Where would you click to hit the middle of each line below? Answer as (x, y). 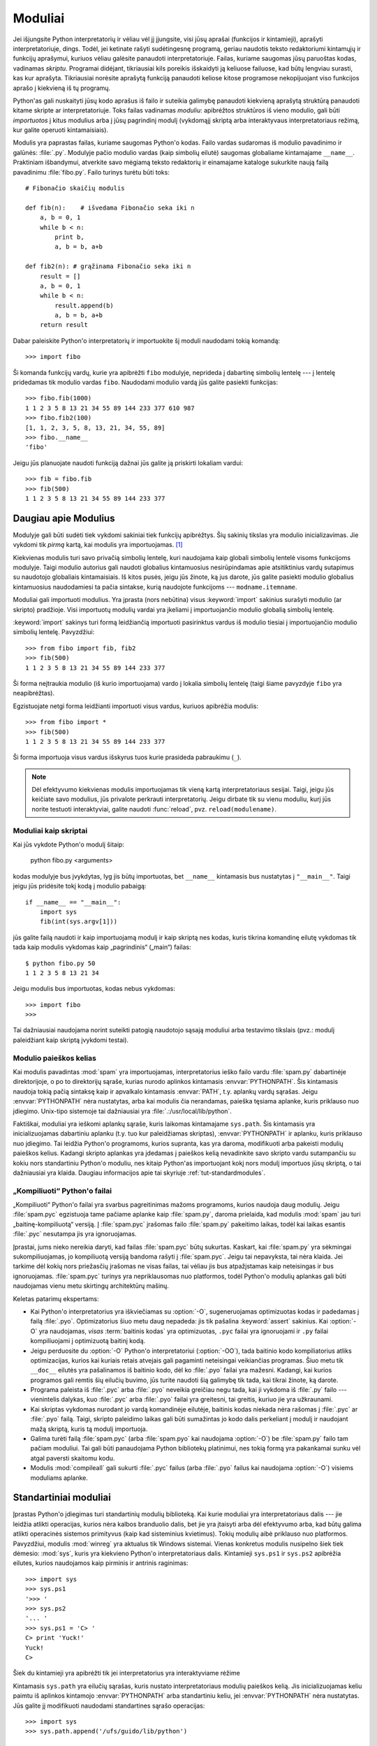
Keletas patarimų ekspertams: (56, 1298)
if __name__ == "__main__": (73, 902)
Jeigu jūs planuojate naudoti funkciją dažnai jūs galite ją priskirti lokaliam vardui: (128, 463)
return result (64, 325)
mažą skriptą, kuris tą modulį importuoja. (89, 1429)
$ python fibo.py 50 (60, 963)
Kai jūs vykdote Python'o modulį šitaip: (69, 844)
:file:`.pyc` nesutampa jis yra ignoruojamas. (75, 1234)
